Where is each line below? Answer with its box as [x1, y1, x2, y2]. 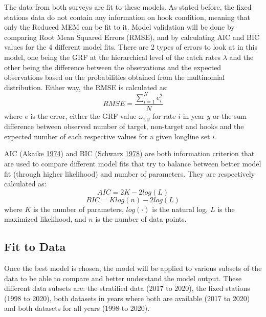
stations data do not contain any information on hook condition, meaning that [4, 11, 250, 22]
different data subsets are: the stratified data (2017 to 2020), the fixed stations [4, 283, 250, 293]
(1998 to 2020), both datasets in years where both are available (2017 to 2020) [4, 292, 250, 303]
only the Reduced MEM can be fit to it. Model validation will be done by [4, 22, 235, 32]
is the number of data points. [95, 214, 187, 224]
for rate [152, 110, 176, 121]
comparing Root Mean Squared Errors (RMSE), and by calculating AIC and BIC [4, 31, 260, 42]
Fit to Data [4, 239, 66, 255]
